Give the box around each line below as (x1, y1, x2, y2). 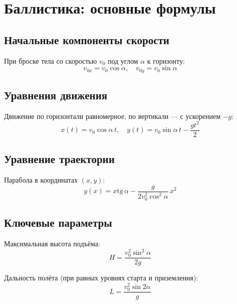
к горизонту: (147, 55, 185, 66)
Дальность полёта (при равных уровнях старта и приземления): (4, 272, 198, 283)
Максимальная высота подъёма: (4, 238, 100, 249)
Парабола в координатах (4, 175, 78, 185)
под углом (107, 55, 138, 66)
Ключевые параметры (4, 215, 112, 230)
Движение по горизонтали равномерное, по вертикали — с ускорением (4, 110, 221, 121)
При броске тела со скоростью (4, 55, 97, 66)
